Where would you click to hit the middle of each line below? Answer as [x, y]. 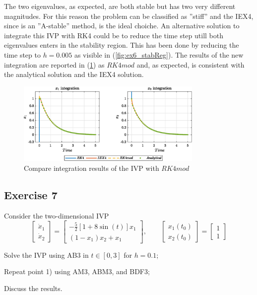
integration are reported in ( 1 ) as [54, 64]
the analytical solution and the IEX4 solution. [74, 74]
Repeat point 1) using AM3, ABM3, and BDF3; [77, 271]
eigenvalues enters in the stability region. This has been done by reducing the [122, 45]
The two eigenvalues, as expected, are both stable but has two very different [120, 6]
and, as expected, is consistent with [191, 64]
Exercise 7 [31, 194]
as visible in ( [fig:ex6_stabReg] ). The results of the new [159, 54]
